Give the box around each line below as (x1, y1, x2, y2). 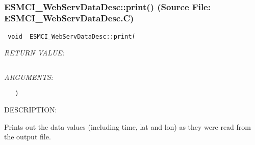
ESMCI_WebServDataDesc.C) (4, 12, 134, 24)
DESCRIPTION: (4, 104, 57, 115)
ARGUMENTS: (4, 71, 54, 82)
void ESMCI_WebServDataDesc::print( (8, 33, 136, 40)
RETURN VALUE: (4, 47, 65, 58)
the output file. (4, 131, 51, 142)
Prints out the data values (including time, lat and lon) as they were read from (4, 121, 251, 132)
